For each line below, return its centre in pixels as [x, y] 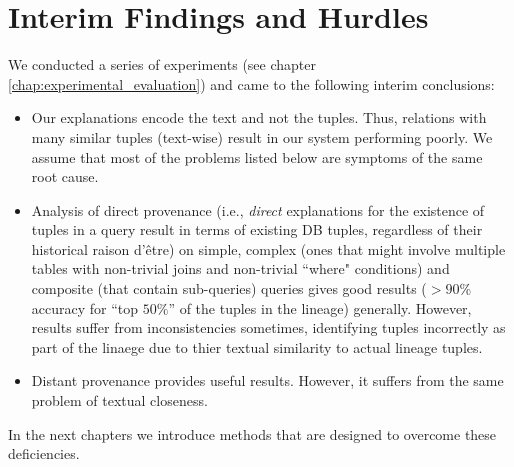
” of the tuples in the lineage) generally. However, [320, 307]
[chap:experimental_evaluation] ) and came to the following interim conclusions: [251, 83]
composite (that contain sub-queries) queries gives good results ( [229, 288]
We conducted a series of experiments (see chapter [162, 64]
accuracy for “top [85, 307]
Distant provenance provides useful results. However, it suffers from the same [267, 380]
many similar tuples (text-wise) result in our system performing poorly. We [262, 136]
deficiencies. [44, 453]
